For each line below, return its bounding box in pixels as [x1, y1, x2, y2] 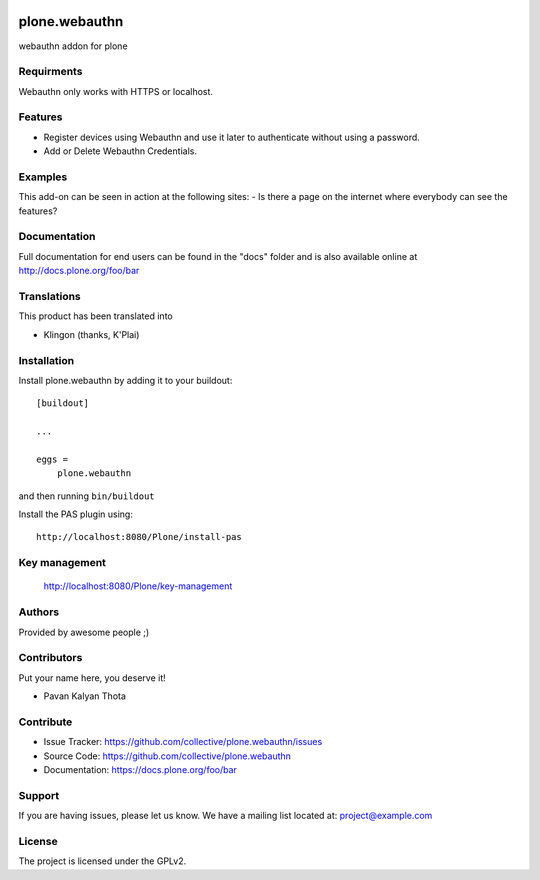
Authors [18, 605, 60, 619]
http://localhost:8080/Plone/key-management [43, 580, 233, 592]
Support [18, 788, 60, 802]
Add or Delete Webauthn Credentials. [43, 145, 197, 157]
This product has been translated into [18, 310, 174, 322]
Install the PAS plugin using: [18, 508, 134, 520]
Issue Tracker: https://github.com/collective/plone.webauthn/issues [43, 736, 323, 748]
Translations [18, 290, 82, 304]
